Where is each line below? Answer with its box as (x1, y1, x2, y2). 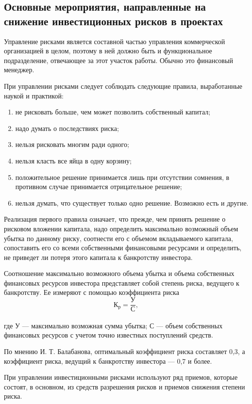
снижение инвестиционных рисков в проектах (4, 13, 223, 28)
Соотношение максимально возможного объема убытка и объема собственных (4, 268, 235, 278)
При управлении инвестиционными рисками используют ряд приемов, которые (4, 372, 238, 382)
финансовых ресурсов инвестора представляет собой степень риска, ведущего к (4, 277, 239, 288)
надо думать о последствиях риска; (15, 123, 119, 133)
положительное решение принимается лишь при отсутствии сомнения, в (15, 172, 230, 182)
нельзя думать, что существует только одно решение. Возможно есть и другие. (15, 197, 249, 208)
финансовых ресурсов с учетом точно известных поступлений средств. (4, 330, 213, 340)
